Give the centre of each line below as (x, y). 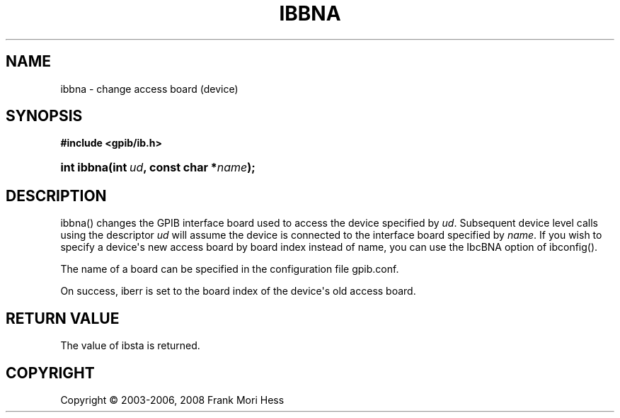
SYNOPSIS (44, 116)
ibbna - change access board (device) (149, 89)
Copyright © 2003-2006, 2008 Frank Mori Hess (172, 400)
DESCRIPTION (56, 196)
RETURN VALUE (63, 318)
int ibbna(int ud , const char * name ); (158, 168)
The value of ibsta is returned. (130, 346)
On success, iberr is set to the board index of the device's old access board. (238, 291)
